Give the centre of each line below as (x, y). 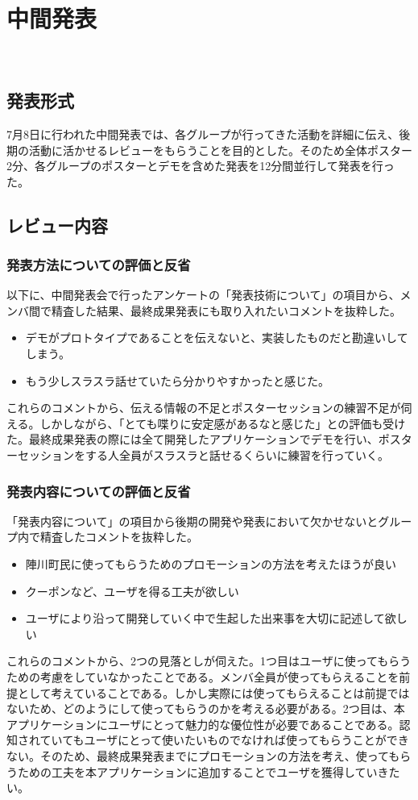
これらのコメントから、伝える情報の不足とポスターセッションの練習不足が (204, 408)
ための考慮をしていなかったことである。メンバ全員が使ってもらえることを (203, 677)
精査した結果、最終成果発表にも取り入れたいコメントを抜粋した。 (226, 310)
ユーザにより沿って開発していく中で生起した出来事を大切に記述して (205, 618)
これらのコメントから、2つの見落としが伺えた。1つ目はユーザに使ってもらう (209, 661)
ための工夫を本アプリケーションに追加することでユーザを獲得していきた (209, 771)
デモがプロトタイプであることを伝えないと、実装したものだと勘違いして (217, 337)
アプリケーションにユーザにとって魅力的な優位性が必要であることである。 (203, 724)
